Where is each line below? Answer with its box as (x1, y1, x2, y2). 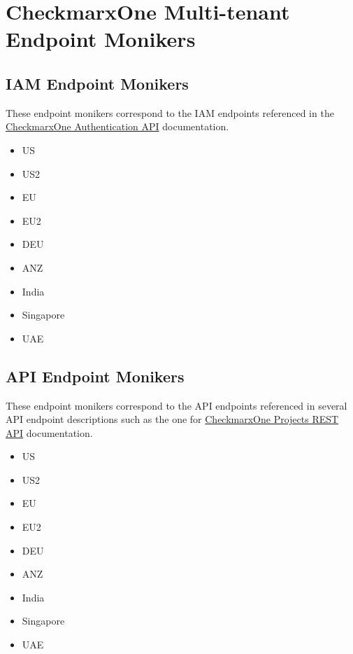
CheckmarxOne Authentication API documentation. (6, 119, 229, 134)
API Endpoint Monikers (6, 365, 185, 387)
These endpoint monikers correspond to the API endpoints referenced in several (6, 398, 347, 412)
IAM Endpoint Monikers (6, 72, 189, 94)
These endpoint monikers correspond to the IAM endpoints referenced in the (6, 105, 334, 120)
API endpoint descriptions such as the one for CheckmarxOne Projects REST (6, 412, 339, 426)
